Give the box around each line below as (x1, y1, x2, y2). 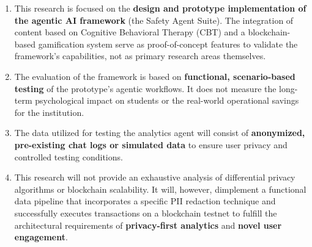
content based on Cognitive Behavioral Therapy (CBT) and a (14, 26, 245, 38)
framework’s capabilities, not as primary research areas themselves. (14, 49, 266, 62)
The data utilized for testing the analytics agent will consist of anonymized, (14, 126, 305, 139)
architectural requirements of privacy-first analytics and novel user (14, 218, 282, 231)
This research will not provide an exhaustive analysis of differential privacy (14, 171, 295, 184)
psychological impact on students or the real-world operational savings (35, 94, 299, 107)
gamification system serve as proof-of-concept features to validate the (38, 37, 298, 50)
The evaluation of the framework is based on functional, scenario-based (14, 70, 295, 82)
